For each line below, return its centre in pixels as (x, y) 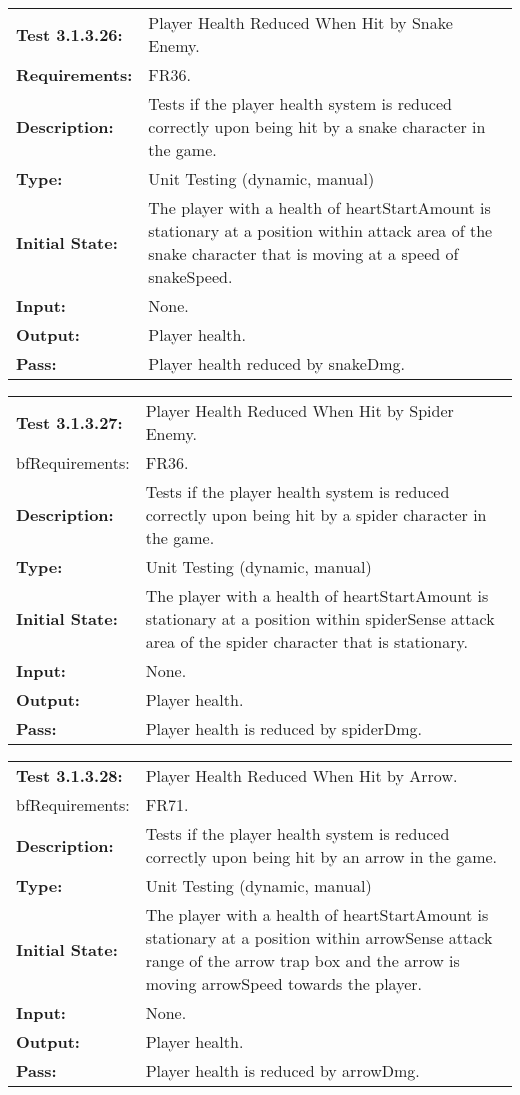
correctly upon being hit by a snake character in (317, 126)
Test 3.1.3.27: (69, 422)
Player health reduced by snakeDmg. (276, 363)
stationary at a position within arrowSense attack (319, 937)
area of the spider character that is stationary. (306, 641)
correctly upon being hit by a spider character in (316, 514)
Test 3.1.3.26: (69, 34)
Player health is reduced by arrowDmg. (282, 1070)
